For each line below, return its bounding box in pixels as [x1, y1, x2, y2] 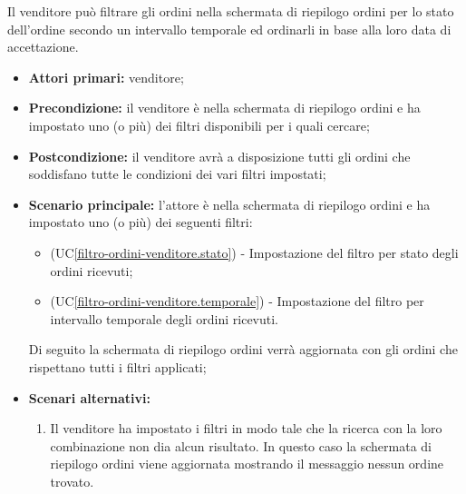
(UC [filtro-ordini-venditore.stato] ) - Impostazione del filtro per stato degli [50, 242, 459, 262]
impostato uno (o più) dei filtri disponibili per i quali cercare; [28, 115, 370, 134]
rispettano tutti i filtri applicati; [28, 357, 207, 376]
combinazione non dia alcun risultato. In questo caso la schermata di [50, 436, 432, 455]
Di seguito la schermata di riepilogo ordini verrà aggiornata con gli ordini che [28, 340, 458, 359]
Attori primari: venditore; [28, 67, 184, 86]
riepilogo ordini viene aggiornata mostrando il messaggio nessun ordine [50, 454, 444, 473]
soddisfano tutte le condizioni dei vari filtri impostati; [28, 164, 326, 183]
